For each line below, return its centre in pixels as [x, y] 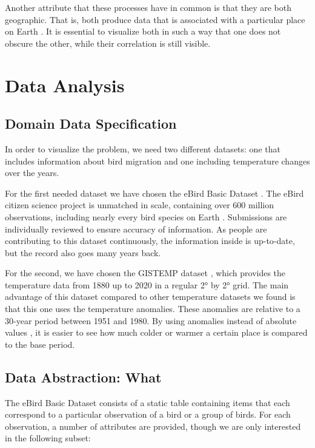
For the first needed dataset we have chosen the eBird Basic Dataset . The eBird [154, 193]
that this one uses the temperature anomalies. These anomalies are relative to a [153, 309]
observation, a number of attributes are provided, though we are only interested [153, 426]
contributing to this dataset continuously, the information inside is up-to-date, [150, 241]
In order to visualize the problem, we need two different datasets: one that [143, 148]
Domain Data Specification [91, 124]
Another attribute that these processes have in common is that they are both [148, 7]
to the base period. [40, 344]
